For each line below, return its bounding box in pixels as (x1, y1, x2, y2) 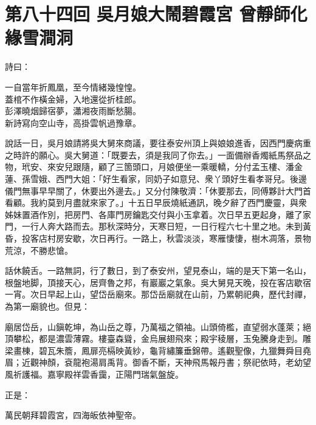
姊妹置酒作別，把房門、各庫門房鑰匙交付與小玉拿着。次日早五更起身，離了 (5, 208, 303, 220)
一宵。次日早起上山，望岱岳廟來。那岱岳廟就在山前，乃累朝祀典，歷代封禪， (5, 288, 311, 301)
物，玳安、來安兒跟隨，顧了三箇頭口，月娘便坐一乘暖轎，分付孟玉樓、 (5, 160, 286, 173)
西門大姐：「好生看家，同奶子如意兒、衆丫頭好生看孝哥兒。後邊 (55, 172, 307, 185)
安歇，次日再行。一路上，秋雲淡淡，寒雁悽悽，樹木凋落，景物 (64, 232, 311, 245)
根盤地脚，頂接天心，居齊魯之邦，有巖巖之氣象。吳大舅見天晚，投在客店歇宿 (5, 276, 311, 288)
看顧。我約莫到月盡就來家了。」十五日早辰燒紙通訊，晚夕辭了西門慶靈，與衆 (5, 196, 307, 209)
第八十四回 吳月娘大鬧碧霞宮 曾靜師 (5, 1, 290, 26)
